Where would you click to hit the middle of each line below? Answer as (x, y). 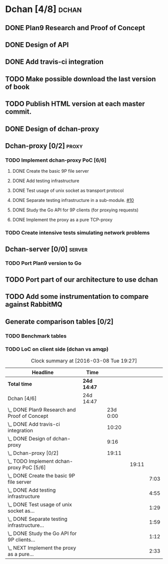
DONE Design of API (37, 44)
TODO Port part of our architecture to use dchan (82, 279)
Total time (20, 384)
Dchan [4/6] (22, 398)
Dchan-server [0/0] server (46, 249)
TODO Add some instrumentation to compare (77, 297)
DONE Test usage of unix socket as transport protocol (68, 191)
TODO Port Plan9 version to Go (43, 263)
